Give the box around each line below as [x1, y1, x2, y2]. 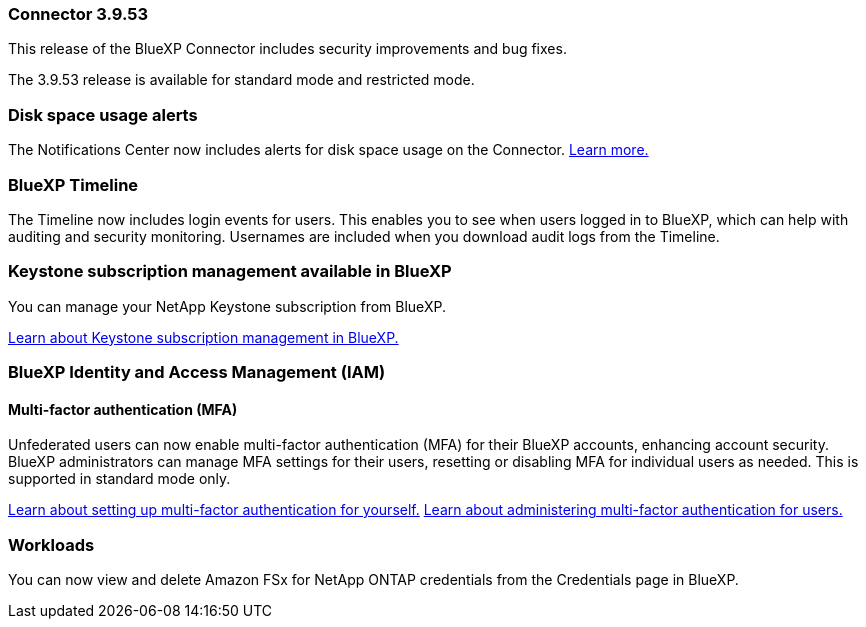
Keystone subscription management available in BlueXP [8, 261, 452, 282]
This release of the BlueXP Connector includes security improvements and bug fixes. [8, 40, 567, 58]
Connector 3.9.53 [8, 4, 148, 24]
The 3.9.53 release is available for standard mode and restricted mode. [8, 71, 475, 89]
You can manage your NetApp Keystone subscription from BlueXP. [8, 297, 446, 315]
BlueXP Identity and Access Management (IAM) [8, 362, 386, 382]
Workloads [8, 534, 95, 555]
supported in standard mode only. [8, 470, 231, 488]
